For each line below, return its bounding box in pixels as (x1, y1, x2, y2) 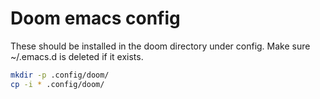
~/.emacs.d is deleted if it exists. (10, 50, 144, 62)
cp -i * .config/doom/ (10, 79, 105, 89)
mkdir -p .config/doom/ (10, 70, 110, 80)
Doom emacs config (10, 7, 181, 30)
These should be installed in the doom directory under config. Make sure (10, 40, 311, 52)
